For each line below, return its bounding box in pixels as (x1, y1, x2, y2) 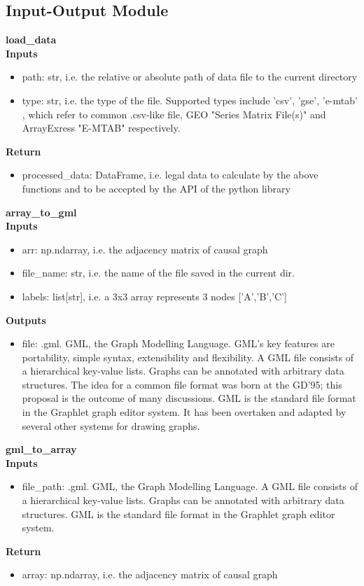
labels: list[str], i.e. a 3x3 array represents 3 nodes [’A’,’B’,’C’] (22, 288, 287, 303)
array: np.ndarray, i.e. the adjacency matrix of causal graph (22, 567, 278, 582)
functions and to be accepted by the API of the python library (22, 181, 290, 195)
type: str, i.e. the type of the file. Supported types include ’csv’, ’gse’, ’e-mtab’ (22, 92, 358, 107)
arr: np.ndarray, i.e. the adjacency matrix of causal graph (22, 242, 268, 256)
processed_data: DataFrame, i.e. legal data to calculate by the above (22, 167, 318, 182)
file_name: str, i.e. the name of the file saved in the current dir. (22, 265, 295, 280)
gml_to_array (6, 442, 77, 456)
